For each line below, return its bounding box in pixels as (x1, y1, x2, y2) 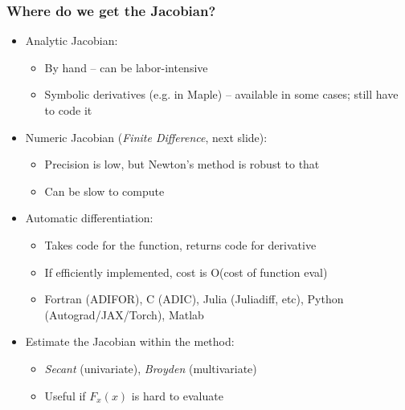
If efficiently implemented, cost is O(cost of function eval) (44, 263, 328, 280)
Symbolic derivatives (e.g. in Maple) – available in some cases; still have (44, 86, 399, 103)
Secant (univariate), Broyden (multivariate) (44, 359, 257, 376)
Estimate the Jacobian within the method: (25, 333, 235, 350)
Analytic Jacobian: (25, 32, 118, 49)
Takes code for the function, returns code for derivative (44, 236, 317, 253)
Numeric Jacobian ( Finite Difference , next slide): (25, 128, 268, 145)
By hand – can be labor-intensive (44, 59, 208, 75)
